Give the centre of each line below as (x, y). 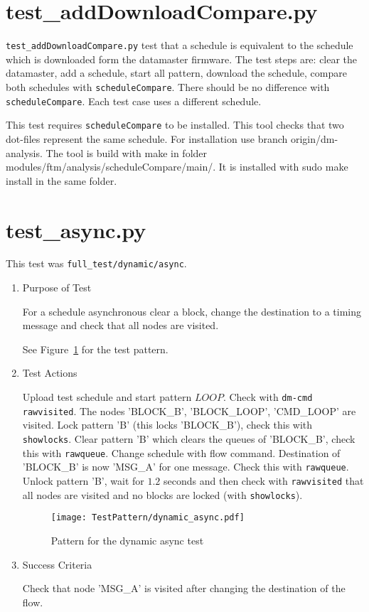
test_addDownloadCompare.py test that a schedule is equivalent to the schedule (180, 45)
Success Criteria (57, 564)
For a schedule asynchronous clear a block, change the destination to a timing (192, 311)
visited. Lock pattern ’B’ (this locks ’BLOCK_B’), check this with (167, 425)
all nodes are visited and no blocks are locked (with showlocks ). (162, 494)
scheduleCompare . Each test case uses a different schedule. (134, 101)
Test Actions (50, 373)
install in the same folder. (61, 180)
